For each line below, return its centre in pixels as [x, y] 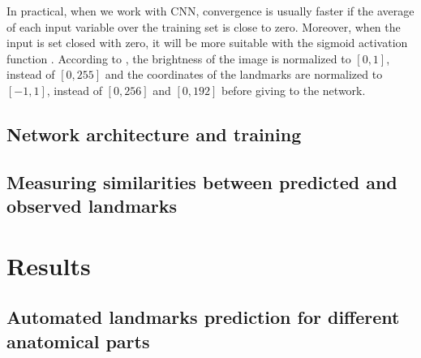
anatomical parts [78, 341]
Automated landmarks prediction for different [203, 317]
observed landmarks [92, 206]
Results [49, 265]
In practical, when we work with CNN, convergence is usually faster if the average [210, 11]
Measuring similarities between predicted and [202, 181]
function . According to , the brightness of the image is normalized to [179, 58]
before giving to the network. [293, 90]
